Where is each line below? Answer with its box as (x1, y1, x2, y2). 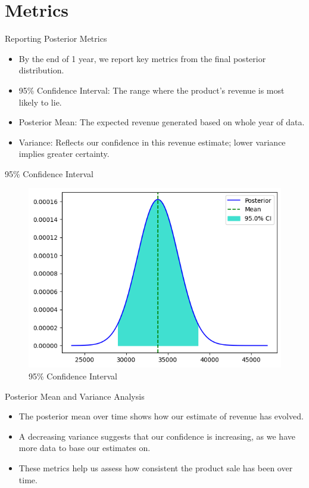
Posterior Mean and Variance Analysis (5, 390, 145, 402)
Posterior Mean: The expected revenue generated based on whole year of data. (18, 116, 305, 128)
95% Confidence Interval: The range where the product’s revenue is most (18, 84, 285, 96)
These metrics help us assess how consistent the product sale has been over (18, 461, 293, 474)
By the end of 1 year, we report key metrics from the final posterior (18, 52, 266, 64)
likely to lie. (18, 95, 62, 108)
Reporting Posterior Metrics (5, 32, 107, 45)
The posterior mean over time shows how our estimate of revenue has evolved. (18, 410, 304, 422)
